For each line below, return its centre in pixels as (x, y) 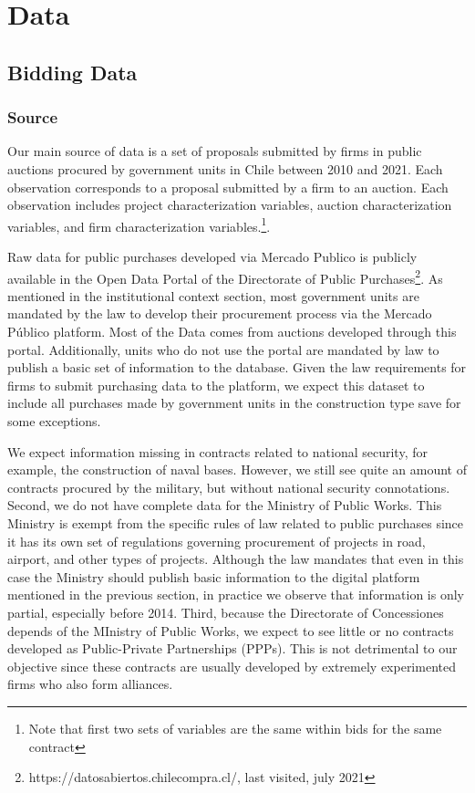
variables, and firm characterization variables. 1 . (139, 224)
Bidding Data (72, 72)
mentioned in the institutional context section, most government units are (213, 295)
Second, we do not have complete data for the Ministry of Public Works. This (225, 505)
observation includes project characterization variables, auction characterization (230, 205)
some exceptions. (54, 421)
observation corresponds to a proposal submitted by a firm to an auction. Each (228, 187)
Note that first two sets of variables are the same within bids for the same (235, 728)
